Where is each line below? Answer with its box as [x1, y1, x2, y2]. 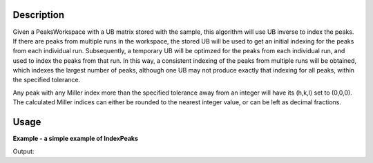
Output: [12, 147, 35, 155]
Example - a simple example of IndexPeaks [12, 135, 138, 143]
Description [12, 9, 65, 21]
